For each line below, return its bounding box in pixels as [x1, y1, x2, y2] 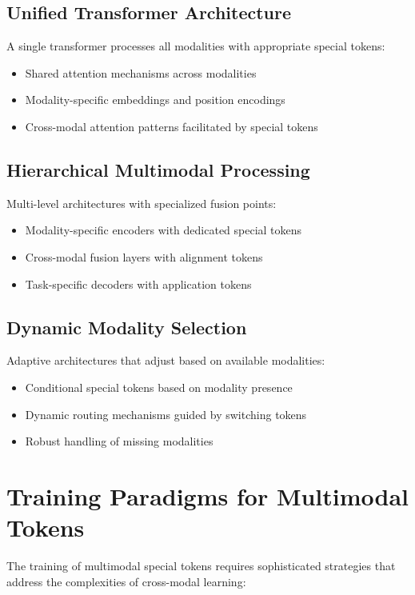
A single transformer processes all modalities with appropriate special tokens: [6, 38, 385, 54]
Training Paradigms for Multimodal [6, 479, 409, 512]
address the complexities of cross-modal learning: [6, 573, 246, 589]
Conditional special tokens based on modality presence [25, 378, 293, 395]
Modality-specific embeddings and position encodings [25, 91, 285, 108]
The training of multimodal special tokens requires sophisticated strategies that [6, 557, 396, 574]
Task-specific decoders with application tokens [25, 275, 252, 292]
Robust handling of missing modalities [25, 433, 213, 449]
